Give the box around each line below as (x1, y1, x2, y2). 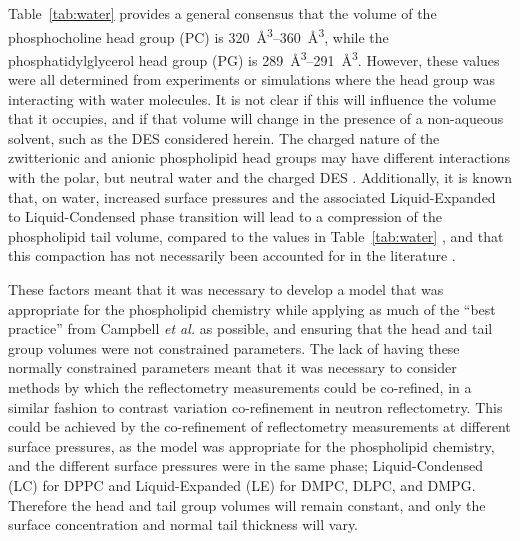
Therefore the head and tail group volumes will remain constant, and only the (8, 494, 486, 515)
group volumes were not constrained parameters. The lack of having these (8, 337, 460, 358)
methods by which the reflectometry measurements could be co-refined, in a (8, 377, 472, 397)
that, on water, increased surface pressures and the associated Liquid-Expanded (8, 186, 496, 207)
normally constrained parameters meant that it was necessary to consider (8, 357, 457, 378)
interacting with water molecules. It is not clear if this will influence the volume (8, 88, 496, 109)
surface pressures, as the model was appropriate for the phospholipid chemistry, (8, 435, 495, 456)
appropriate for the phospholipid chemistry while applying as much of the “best (8, 298, 496, 319)
